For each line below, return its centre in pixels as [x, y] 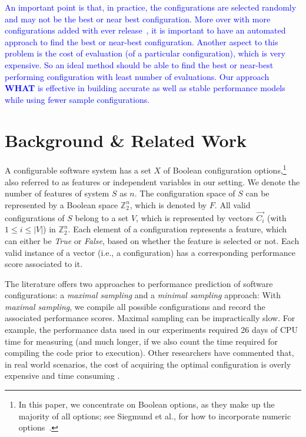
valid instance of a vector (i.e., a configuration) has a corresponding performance [150, 252]
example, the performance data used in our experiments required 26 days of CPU [152, 330]
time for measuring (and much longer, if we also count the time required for [141, 341]
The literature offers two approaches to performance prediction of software [139, 283]
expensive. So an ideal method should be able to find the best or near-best [139, 64]
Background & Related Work [126, 140]
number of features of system [57, 193]
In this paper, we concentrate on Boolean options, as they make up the [147, 404]
